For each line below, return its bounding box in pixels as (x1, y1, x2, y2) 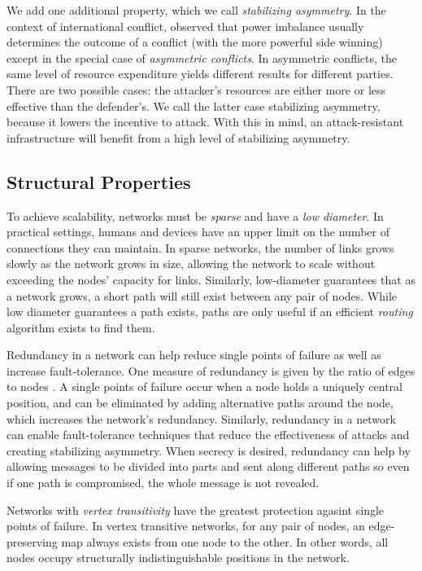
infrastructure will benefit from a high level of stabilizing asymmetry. (7, 129, 350, 146)
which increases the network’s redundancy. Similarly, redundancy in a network (7, 410, 396, 427)
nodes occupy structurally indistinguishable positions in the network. (7, 549, 350, 566)
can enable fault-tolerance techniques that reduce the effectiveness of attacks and (7, 426, 410, 443)
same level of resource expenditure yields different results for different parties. (7, 65, 394, 82)
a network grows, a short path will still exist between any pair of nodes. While (7, 287, 398, 304)
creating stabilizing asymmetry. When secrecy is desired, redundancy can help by (7, 441, 411, 459)
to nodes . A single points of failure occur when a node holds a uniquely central (7, 378, 402, 395)
